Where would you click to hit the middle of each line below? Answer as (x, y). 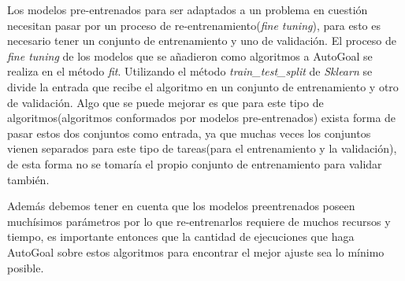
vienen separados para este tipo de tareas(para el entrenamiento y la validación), (202, 148)
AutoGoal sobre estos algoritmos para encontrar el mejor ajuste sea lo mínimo (196, 251)
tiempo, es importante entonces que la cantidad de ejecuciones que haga (181, 237)
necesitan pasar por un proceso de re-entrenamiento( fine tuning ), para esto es (194, 25)
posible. (26, 267)
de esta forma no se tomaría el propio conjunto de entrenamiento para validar (195, 163)
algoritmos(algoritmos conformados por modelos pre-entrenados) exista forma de (202, 118)
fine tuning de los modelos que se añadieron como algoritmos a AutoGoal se (190, 55)
